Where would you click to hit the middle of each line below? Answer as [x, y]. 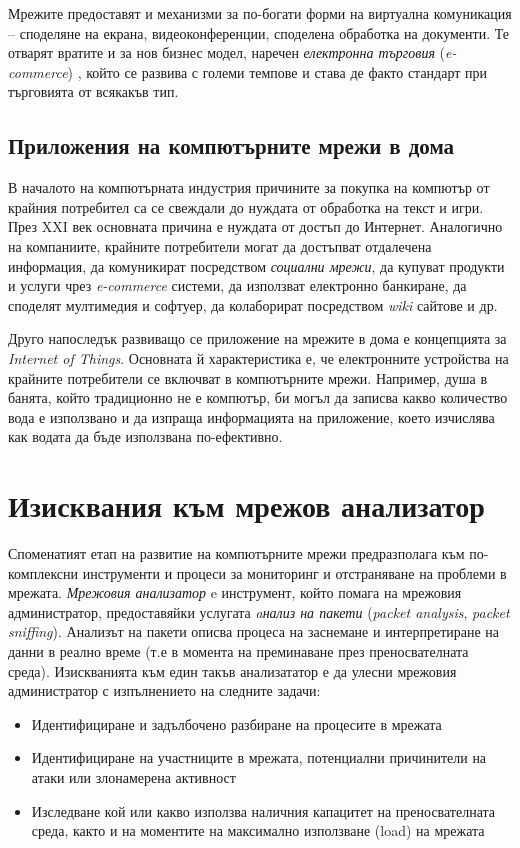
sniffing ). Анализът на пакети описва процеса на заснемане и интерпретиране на [254, 631]
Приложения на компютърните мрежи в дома [231, 145]
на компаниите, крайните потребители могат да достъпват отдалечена [220, 245]
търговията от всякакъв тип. [93, 91]
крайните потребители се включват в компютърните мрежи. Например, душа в [248, 377]
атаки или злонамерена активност [133, 776]
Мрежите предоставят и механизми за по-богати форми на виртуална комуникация [260, 13]
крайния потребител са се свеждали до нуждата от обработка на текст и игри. [246, 206]
